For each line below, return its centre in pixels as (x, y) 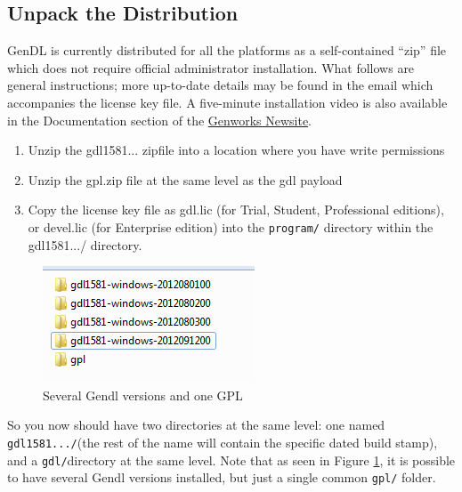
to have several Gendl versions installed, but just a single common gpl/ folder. (222, 477)
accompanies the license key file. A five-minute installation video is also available (227, 102)
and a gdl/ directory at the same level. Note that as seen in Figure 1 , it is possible (231, 460)
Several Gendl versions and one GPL (143, 395)
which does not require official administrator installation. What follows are (211, 67)
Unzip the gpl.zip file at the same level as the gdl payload (185, 179)
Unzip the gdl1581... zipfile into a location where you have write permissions (236, 150)
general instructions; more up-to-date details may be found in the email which (220, 85)
